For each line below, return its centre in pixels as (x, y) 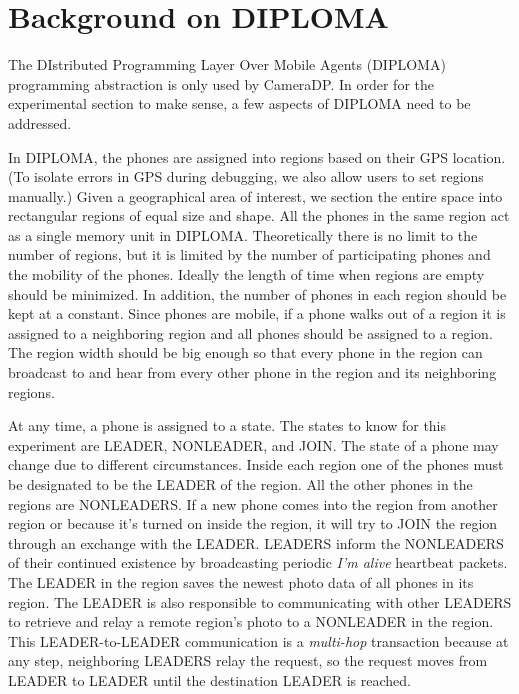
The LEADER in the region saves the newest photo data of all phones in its (241, 581)
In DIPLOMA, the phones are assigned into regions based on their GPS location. (257, 156)
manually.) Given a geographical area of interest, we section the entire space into (255, 195)
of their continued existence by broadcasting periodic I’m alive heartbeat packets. (258, 562)
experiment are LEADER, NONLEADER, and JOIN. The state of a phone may (253, 444)
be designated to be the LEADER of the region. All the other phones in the (240, 484)
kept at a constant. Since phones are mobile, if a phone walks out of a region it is (257, 313)
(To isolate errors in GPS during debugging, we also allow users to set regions (246, 176)
